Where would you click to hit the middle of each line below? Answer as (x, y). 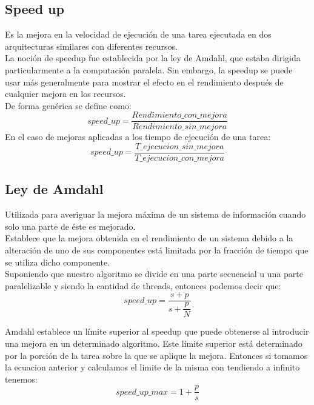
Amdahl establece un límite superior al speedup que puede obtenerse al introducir (157, 331)
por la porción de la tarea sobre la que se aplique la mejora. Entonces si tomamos (156, 355)
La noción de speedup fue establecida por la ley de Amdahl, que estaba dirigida (153, 58)
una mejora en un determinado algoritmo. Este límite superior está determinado (154, 343)
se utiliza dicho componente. (58, 262)
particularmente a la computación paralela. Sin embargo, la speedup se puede (149, 69)
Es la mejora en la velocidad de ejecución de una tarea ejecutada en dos (138, 34)
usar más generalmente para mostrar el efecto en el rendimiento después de (144, 82)
